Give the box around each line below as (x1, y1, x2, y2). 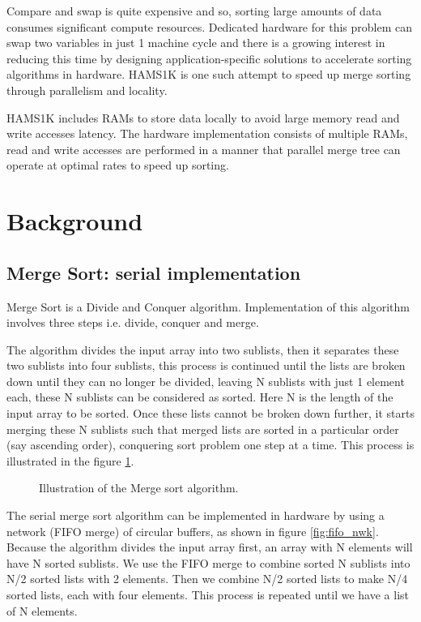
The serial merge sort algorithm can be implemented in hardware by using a (6, 507, 385, 524)
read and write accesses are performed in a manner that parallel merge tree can (6, 140, 401, 157)
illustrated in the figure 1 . (6, 452, 134, 469)
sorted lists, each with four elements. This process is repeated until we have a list (6, 586, 409, 603)
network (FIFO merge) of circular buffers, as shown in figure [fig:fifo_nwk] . (6, 522, 379, 539)
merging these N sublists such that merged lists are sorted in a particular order (6, 420, 399, 437)
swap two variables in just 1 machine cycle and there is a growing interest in (6, 34, 385, 51)
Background (6, 204, 143, 238)
